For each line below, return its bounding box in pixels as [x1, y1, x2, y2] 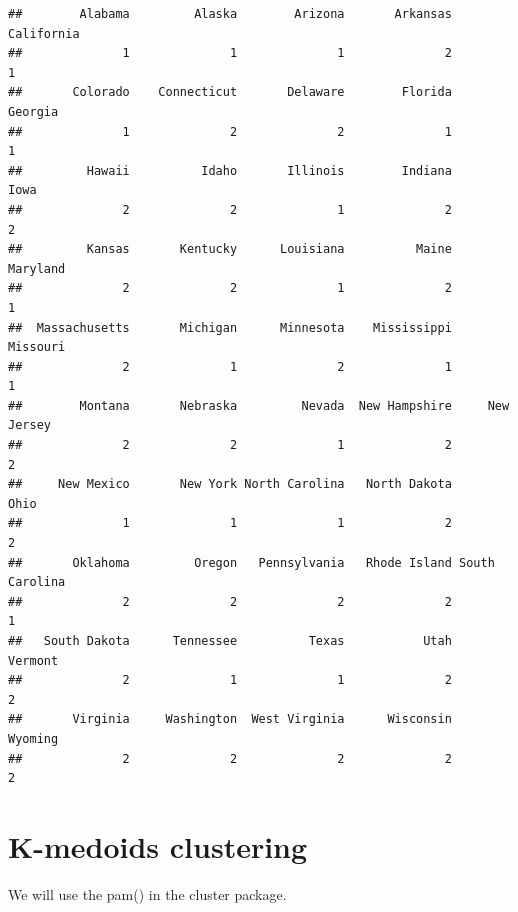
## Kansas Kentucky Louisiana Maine [8, 242, 452, 257]
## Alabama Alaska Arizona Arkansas [8, 7, 452, 21]
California [8, 26, 80, 41]
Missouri [8, 340, 66, 355]
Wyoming [8, 731, 59, 746]
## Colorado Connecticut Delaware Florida [8, 85, 452, 100]
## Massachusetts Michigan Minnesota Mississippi [8, 320, 452, 335]
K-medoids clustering [8, 825, 308, 866]
